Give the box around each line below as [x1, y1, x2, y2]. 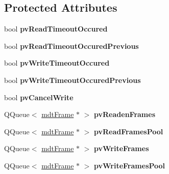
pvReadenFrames [94, 109, 155, 120]
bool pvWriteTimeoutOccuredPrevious [4, 74, 141, 85]
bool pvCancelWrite [4, 92, 74, 102]
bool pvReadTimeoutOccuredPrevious [4, 40, 139, 51]
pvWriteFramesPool [94, 160, 165, 170]
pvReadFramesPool [94, 126, 163, 136]
